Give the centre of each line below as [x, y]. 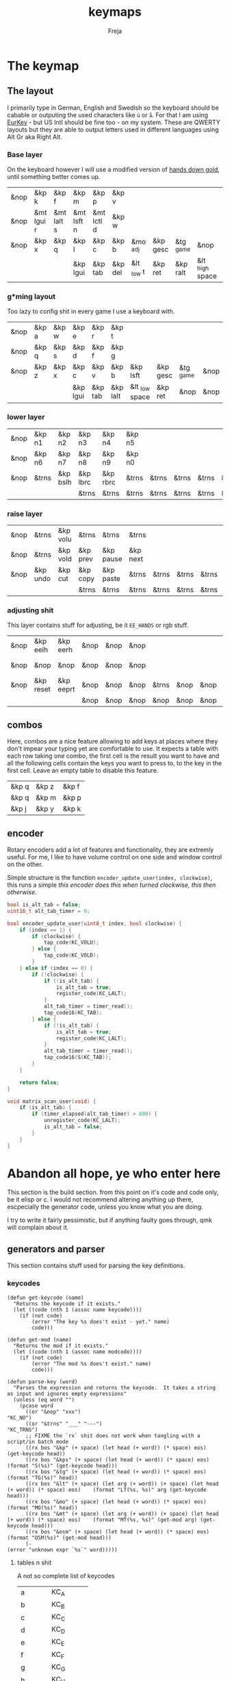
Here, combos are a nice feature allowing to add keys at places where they [113, 741]
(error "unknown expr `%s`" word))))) [62, 1550]
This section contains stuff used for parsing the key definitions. [96, 1265]
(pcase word [36, 1406]
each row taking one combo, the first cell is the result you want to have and [113, 756]
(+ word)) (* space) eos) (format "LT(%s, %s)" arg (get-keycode [107, 1490]
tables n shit [34, 1562]
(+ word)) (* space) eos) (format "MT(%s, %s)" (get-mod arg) [102, 1520]
